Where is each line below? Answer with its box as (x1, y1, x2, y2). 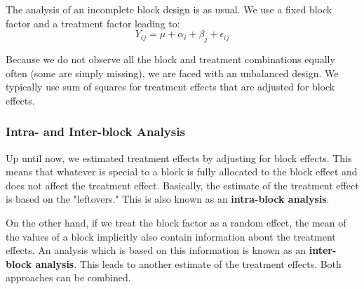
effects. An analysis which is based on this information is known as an (6, 243, 306, 257)
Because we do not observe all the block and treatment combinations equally (6, 51, 335, 66)
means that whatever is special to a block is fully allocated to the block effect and (6, 164, 358, 179)
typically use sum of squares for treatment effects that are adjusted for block (6, 79, 335, 94)
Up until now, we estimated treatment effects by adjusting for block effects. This (6, 150, 352, 165)
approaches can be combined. (6, 270, 131, 285)
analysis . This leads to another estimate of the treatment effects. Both (35, 256, 342, 271)
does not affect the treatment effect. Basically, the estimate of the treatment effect (6, 177, 359, 192)
